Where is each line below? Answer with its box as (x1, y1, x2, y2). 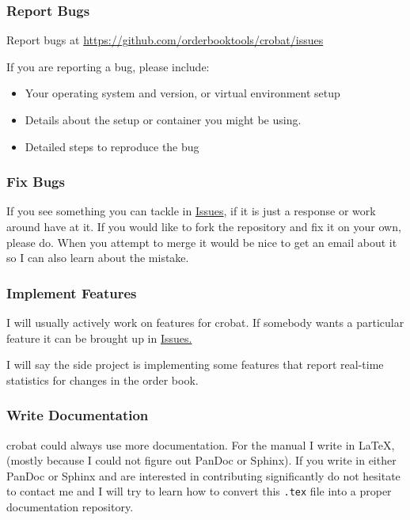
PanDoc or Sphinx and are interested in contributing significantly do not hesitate (6, 467, 401, 484)
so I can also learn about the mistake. (6, 249, 189, 266)
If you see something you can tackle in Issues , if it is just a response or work (6, 203, 376, 219)
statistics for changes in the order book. (6, 371, 199, 388)
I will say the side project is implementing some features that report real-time (6, 356, 384, 373)
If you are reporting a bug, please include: (6, 58, 210, 74)
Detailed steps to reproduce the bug (25, 138, 199, 154)
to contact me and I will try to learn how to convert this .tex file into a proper (6, 483, 392, 499)
